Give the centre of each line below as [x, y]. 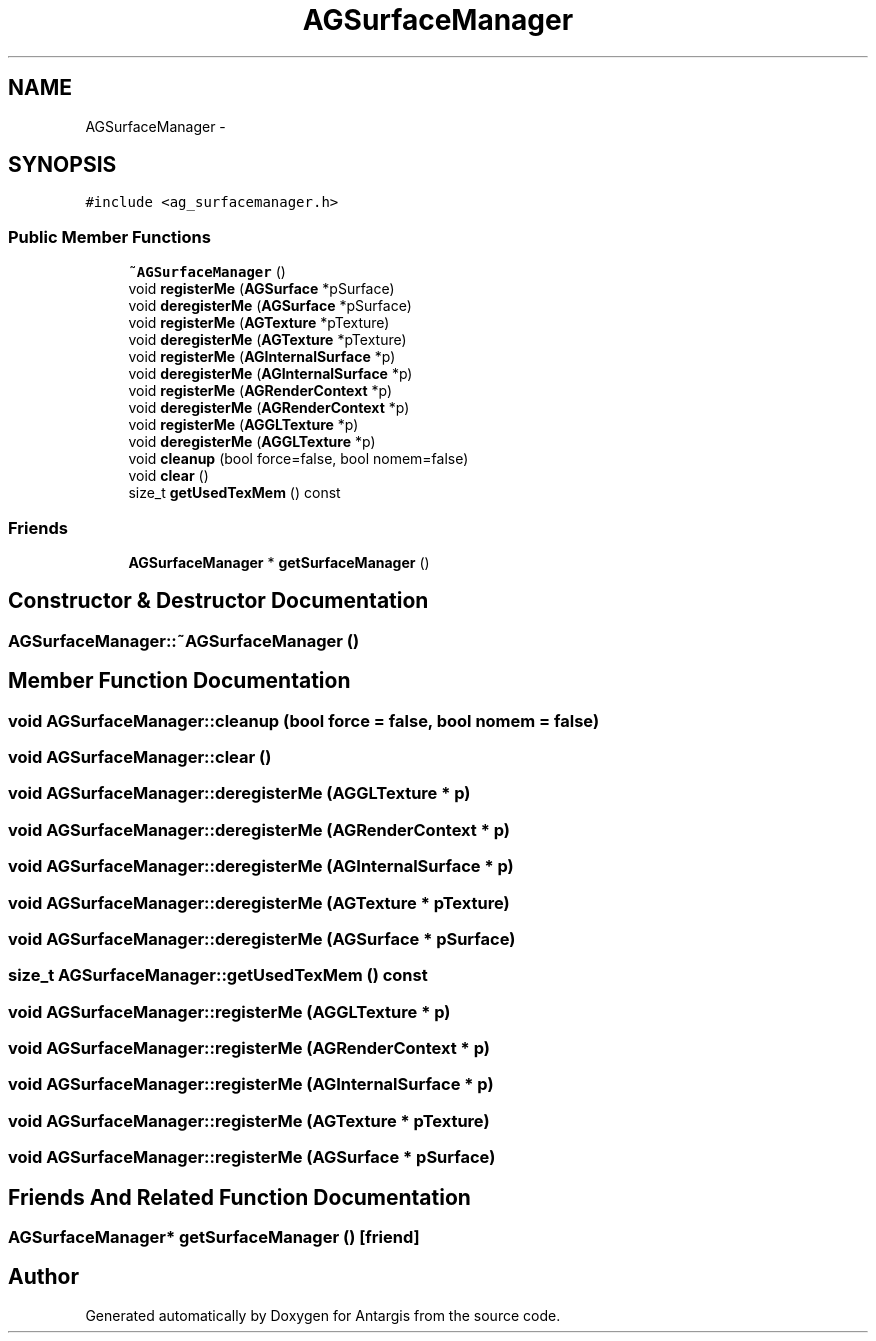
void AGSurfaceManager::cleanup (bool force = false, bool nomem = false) [304, 720]
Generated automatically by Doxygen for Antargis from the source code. [323, 1315]
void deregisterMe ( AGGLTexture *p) [252, 442]
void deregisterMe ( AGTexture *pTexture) [267, 340]
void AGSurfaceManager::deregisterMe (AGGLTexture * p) [239, 793]
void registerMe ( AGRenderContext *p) [260, 391]
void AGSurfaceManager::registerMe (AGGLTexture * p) [229, 1011]
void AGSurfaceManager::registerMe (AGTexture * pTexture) [249, 1120]
